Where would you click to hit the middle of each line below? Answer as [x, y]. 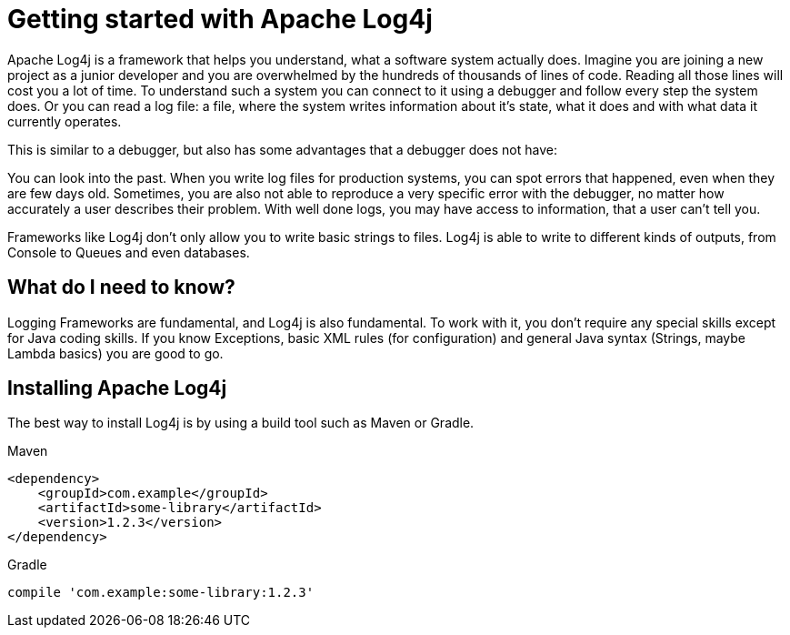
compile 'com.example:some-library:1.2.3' [161, 593]
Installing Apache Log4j [117, 388]
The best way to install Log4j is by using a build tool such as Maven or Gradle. [241, 423]
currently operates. [65, 121]
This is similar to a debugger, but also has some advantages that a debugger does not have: [283, 149]
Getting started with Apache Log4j [220, 19]
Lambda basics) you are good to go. [115, 353]
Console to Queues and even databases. [129, 252]
